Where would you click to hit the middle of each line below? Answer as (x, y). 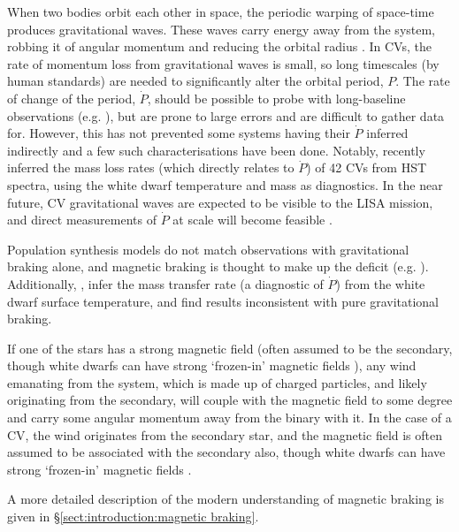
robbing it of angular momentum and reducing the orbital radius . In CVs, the (219, 46)
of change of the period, (72, 98)
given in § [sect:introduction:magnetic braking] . (133, 517)
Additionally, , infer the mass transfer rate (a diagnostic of (165, 283)
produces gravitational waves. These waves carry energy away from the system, (222, 29)
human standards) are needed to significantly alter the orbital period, (195, 81)
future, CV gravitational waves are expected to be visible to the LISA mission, (220, 202)
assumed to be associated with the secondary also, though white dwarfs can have (226, 452)
